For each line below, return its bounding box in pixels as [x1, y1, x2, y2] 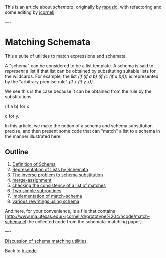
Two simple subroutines [12, 187, 62, 194]
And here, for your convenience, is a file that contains [5, 208, 116, 214]
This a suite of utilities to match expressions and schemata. [5, 53, 127, 59]
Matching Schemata [5, 37, 91, 48]
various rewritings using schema [12, 198, 80, 204]
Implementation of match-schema [12, 193, 82, 199]
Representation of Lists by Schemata [12, 166, 88, 172]
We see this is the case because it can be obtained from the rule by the [5, 88, 152, 94]
